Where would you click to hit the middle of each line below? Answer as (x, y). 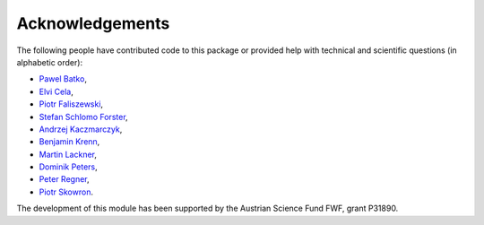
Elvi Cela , (56, 91)
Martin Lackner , (68, 154)
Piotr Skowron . (66, 192)
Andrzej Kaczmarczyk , (81, 129)
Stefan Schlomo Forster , (84, 117)
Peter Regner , (64, 179)
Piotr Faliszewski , (71, 104)
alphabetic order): (50, 62)
